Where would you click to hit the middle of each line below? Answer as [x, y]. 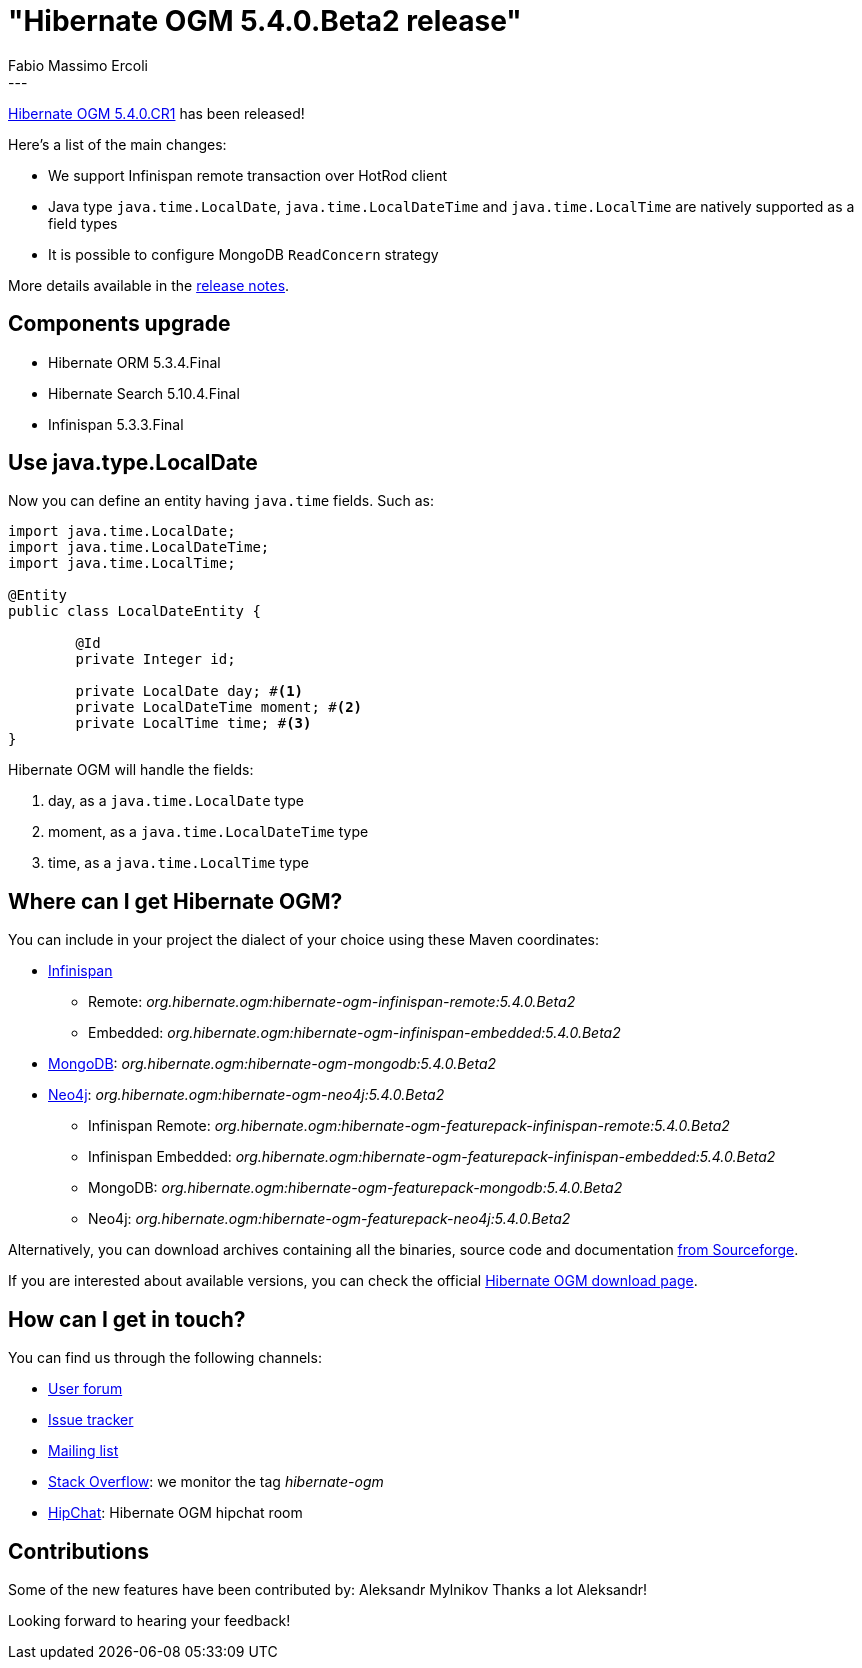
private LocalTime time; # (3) [193, 723]
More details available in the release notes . [149, 285]
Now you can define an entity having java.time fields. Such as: [221, 501]
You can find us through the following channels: [165, 1358]
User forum [85, 1389]
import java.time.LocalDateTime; [139, 547]
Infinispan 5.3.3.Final [116, 424]
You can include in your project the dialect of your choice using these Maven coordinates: [303, 940]
